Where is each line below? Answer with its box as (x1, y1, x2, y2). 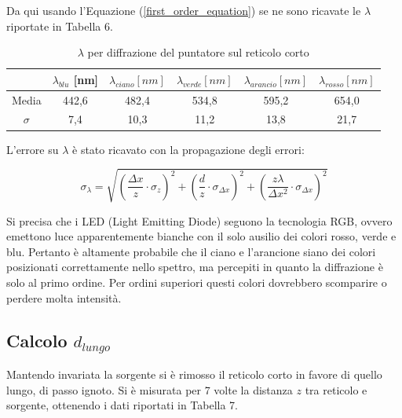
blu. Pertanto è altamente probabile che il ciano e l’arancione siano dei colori (6, 243, 376, 259)
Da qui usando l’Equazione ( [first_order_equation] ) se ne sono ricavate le (6, 2, 361, 18)
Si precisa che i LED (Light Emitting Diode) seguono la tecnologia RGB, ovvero (6, 212, 393, 229)
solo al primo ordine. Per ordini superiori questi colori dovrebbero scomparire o (6, 274, 387, 291)
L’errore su (6, 141, 59, 157)
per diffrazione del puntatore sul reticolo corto (87, 44, 309, 60)
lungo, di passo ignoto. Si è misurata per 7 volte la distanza (6, 381, 293, 398)
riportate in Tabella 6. (6, 17, 113, 34)
